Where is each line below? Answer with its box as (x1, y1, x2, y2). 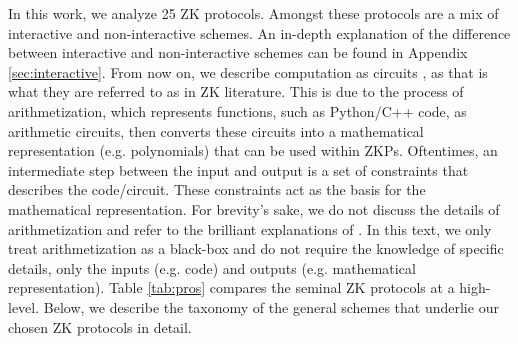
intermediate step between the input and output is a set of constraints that (8, 159, 469, 180)
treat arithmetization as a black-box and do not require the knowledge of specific (8, 238, 504, 259)
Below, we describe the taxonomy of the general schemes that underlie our (43, 296, 499, 317)
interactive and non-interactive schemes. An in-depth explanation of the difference (8, 22, 511, 43)
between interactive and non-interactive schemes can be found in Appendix (8, 42, 468, 63)
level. (8, 296, 40, 317)
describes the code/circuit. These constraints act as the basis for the (8, 179, 426, 200)
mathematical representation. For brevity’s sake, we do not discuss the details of (8, 198, 500, 219)
